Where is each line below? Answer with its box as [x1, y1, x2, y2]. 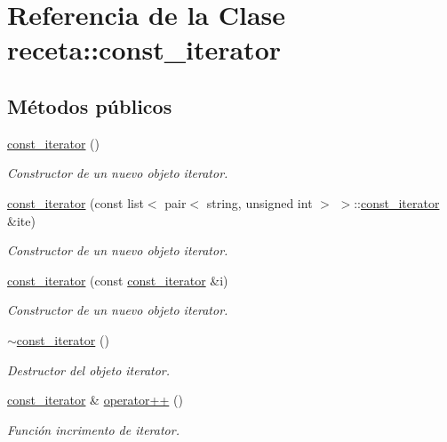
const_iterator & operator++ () [7, 390, 183, 409]
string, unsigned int [206, 193, 313, 212]
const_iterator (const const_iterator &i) [7, 270, 228, 289]
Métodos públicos [7, 92, 172, 119]
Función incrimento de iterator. [7, 420, 180, 438]
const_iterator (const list [7, 193, 144, 212]
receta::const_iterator [7, 31, 282, 68]
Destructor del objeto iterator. [7, 360, 171, 379]
